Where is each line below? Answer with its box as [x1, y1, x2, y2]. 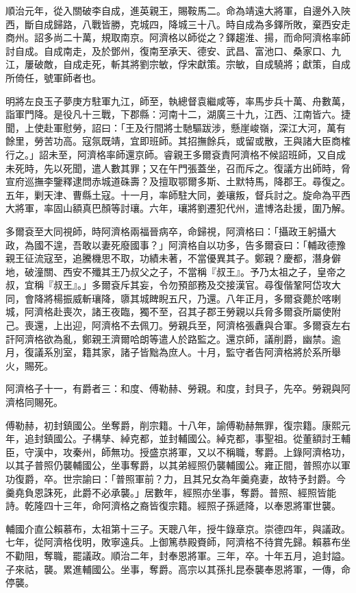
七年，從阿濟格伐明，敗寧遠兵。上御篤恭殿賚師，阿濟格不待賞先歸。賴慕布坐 [5, 535, 351, 549]
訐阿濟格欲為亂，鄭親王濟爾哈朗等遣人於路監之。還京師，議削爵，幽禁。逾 [5, 331, 341, 346]
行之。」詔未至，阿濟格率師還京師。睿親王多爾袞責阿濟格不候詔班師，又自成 [5, 147, 346, 161]
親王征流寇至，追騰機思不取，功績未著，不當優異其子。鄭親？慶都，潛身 [5, 251, 331, 265]
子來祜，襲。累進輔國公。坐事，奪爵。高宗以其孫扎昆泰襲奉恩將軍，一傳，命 [5, 561, 351, 576]
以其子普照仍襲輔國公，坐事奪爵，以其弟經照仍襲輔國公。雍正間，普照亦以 [5, 458, 341, 472]
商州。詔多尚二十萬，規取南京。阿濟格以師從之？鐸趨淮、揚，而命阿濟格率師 [5, 30, 351, 45]
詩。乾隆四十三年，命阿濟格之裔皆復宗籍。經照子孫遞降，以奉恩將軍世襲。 [5, 498, 341, 513]
